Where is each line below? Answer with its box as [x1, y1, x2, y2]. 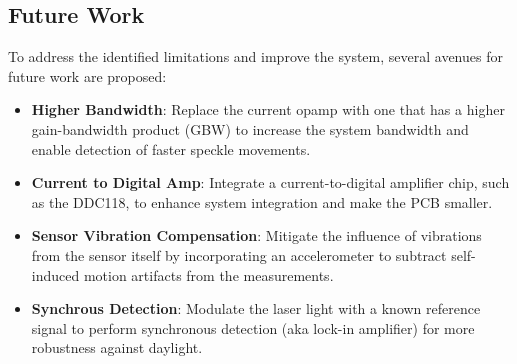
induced [31, 264, 80, 285]
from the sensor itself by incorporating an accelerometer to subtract [31, 244, 447, 265]
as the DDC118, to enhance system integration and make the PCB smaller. [31, 191, 493, 212]
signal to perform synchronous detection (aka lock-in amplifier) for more [31, 317, 475, 338]
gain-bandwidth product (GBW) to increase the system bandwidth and [31, 118, 469, 139]
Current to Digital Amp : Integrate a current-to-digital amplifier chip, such [31, 172, 510, 193]
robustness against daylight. [31, 337, 203, 358]
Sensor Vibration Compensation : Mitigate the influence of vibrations [31, 225, 482, 246]
